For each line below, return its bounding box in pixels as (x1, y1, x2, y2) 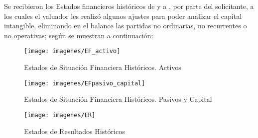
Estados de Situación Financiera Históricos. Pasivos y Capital (24, 94, 212, 104)
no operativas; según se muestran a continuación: (4, 30, 153, 40)
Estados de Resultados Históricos (24, 126, 125, 136)
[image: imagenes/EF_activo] (24, 48, 121, 55)
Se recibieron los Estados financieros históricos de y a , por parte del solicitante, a (4, 1, 254, 11)
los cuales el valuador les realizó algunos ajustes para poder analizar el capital (4, 10, 242, 21)
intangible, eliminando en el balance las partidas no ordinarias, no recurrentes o (4, 20, 247, 31)
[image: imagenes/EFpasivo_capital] (24, 79, 145, 87)
